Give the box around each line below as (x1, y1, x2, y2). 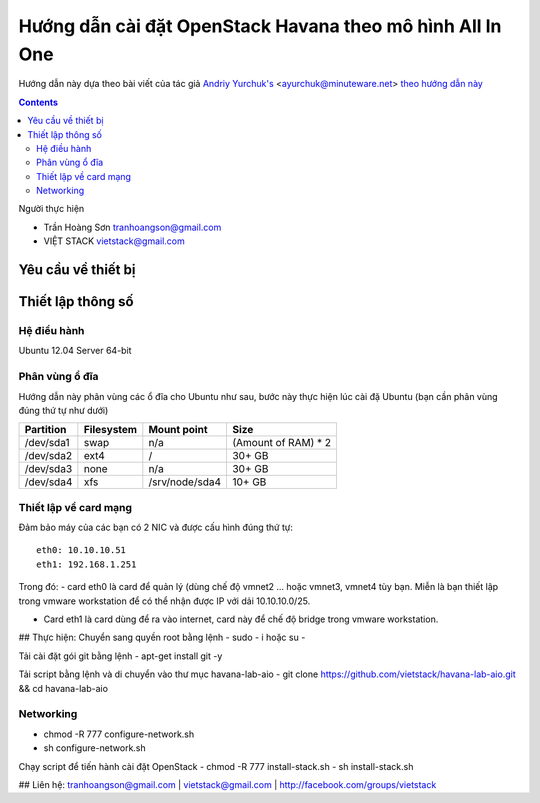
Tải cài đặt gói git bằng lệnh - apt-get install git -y (18, 650, 223, 662)
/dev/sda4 (24, 475, 73, 489)
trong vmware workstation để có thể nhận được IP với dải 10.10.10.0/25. (18, 595, 311, 607)
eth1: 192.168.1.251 (36, 558, 137, 570)
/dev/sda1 (24, 436, 70, 450)
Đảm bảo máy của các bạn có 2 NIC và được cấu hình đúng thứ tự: (18, 521, 294, 534)
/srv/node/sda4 (148, 475, 222, 489)
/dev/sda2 (24, 449, 73, 463)
